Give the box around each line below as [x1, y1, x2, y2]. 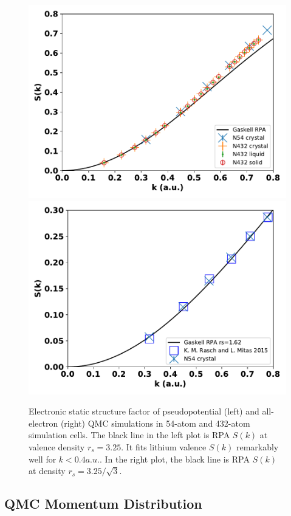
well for [29, 452, 56, 465]
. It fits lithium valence [121, 440, 207, 453]
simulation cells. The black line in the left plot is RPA [29, 428, 230, 441]
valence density [29, 440, 85, 453]
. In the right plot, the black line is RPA [99, 452, 250, 465]
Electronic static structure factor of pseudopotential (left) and [29, 405, 259, 418]
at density [29, 464, 66, 477]
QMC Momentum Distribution [4, 494, 202, 513]
